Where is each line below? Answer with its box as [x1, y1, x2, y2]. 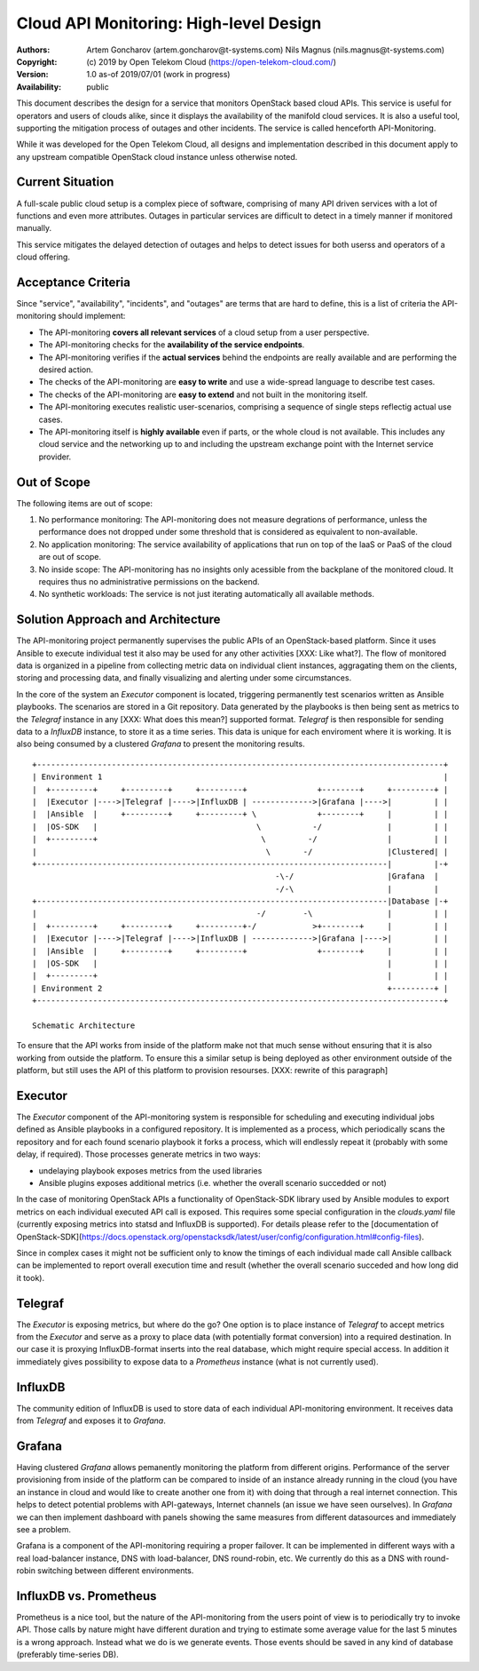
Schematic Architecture [32, 1021, 136, 1030]
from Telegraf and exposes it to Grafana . [16, 1415, 166, 1426]
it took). [16, 1272, 44, 1283]
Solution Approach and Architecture [16, 612, 221, 627]
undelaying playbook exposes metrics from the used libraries [38, 1165, 263, 1176]
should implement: [58, 311, 126, 322]
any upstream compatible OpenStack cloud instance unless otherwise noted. [16, 151, 298, 162]
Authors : [16, 44, 51, 55]
